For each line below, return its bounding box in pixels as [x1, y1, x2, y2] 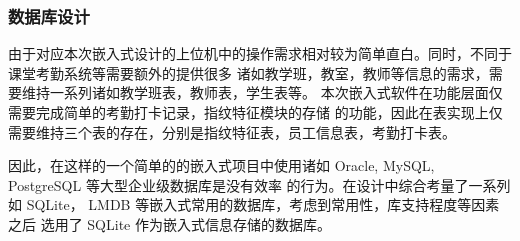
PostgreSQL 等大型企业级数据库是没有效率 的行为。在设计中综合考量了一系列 [8, 174, 511, 195]
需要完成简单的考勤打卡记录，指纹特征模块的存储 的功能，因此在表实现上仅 [8, 102, 503, 122]
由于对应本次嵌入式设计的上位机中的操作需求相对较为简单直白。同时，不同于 [8, 43, 512, 64]
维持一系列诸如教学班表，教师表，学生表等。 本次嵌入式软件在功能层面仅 [21, 82, 503, 103]
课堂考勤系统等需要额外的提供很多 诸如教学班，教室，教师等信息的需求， [8, 62, 489, 83]
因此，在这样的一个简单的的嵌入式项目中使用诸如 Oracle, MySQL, [8, 155, 435, 176]
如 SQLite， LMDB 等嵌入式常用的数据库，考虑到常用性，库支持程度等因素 [8, 194, 500, 215]
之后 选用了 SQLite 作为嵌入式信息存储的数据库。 [8, 213, 331, 234]
